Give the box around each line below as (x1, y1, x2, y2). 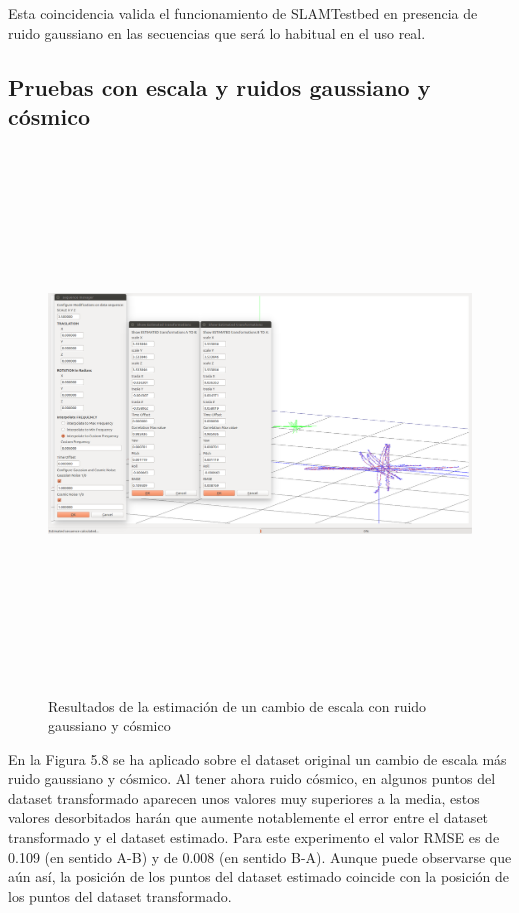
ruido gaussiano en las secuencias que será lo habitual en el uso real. (8, 22, 426, 43)
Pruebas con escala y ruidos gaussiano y (8, 71, 431, 102)
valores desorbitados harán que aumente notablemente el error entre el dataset (8, 807, 489, 828)
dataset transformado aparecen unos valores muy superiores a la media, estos (8, 787, 480, 808)
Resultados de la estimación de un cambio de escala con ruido (48, 695, 427, 716)
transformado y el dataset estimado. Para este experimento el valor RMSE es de (8, 827, 500, 848)
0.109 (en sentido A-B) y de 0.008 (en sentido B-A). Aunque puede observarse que (8, 846, 512, 867)
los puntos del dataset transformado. (8, 885, 232, 906)
